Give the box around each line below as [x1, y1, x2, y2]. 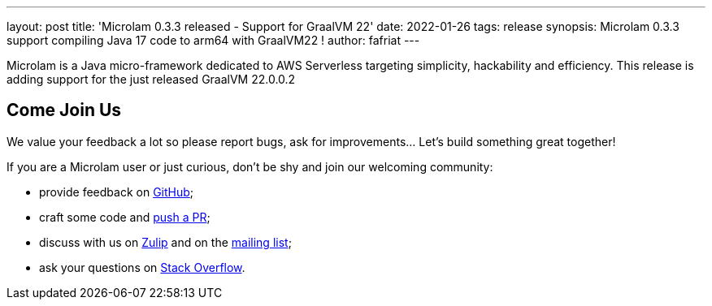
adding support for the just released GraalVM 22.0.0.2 [7, 72, 296, 86]
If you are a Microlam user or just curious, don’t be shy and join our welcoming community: [7, 159, 493, 174]
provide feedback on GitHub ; [39, 184, 194, 199]
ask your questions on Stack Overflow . [39, 260, 245, 274]
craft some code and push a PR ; [39, 209, 211, 224]
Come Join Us [7, 100, 122, 121]
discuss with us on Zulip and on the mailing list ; [39, 235, 292, 249]
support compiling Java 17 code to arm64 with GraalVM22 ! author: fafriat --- [7, 33, 420, 47]
